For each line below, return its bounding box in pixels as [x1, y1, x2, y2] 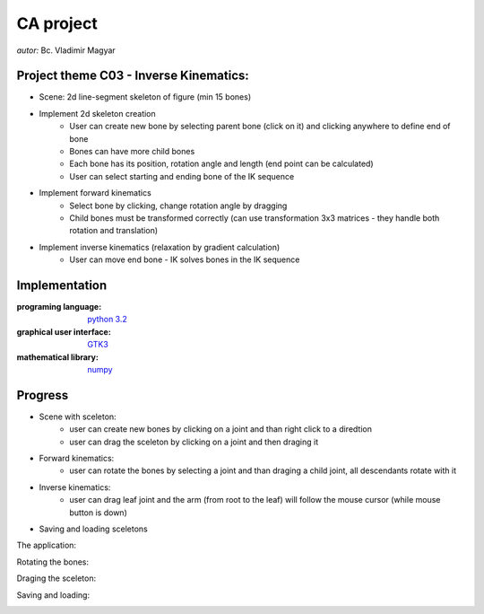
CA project [16, 13, 99, 33]
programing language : [16, 302, 102, 312]
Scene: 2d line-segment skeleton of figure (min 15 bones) [39, 92, 252, 102]
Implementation [16, 277, 108, 293]
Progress [16, 387, 69, 403]
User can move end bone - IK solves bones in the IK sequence [69, 254, 300, 265]
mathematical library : [16, 351, 99, 363]
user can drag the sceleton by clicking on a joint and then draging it [69, 436, 319, 447]
